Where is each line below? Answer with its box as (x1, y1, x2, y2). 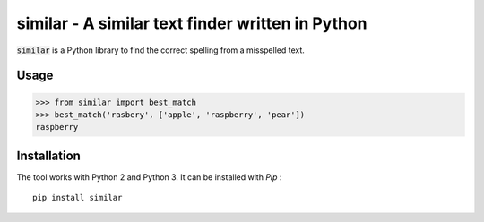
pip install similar (32, 192, 123, 203)
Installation (16, 148, 81, 163)
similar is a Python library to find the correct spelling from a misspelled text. (16, 45, 305, 55)
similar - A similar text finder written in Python (16, 13, 367, 33)
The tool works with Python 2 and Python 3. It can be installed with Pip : (16, 171, 282, 183)
